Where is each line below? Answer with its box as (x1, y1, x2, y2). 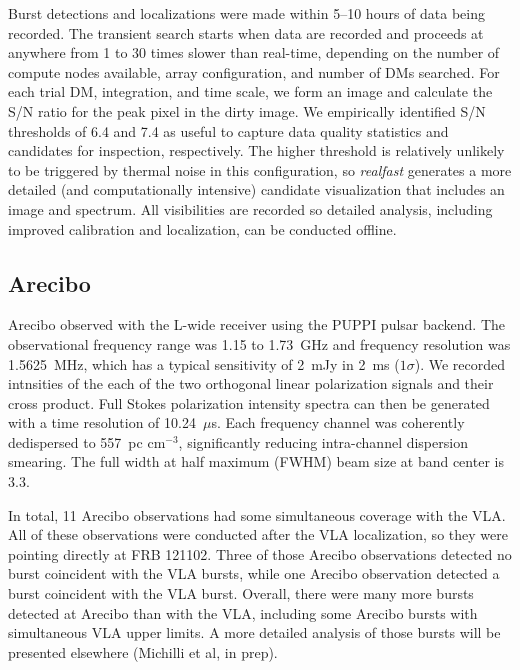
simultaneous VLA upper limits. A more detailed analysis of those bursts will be (8, 622, 501, 643)
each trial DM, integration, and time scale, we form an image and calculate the (8, 81, 493, 102)
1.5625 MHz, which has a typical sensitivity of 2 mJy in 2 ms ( (8, 353, 400, 374)
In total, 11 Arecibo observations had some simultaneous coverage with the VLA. (8, 504, 506, 525)
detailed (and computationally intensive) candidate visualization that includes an (8, 179, 505, 200)
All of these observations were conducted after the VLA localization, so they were (8, 524, 508, 545)
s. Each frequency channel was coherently (211, 412, 465, 433)
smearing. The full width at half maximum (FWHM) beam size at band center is (8, 451, 504, 472)
